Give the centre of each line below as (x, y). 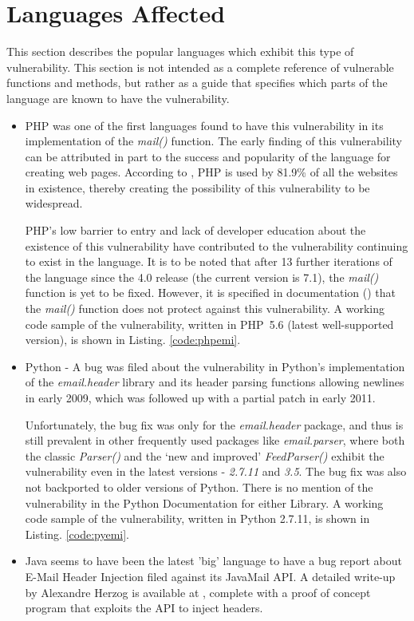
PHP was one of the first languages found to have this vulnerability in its (204, 125)
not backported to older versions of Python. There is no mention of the (199, 487)
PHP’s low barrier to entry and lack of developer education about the (195, 230)
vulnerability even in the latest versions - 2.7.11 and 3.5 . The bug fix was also (216, 471)
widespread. (54, 203)
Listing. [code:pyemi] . (77, 534)
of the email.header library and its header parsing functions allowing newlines (215, 382)
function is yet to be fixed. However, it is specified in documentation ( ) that (211, 293)
